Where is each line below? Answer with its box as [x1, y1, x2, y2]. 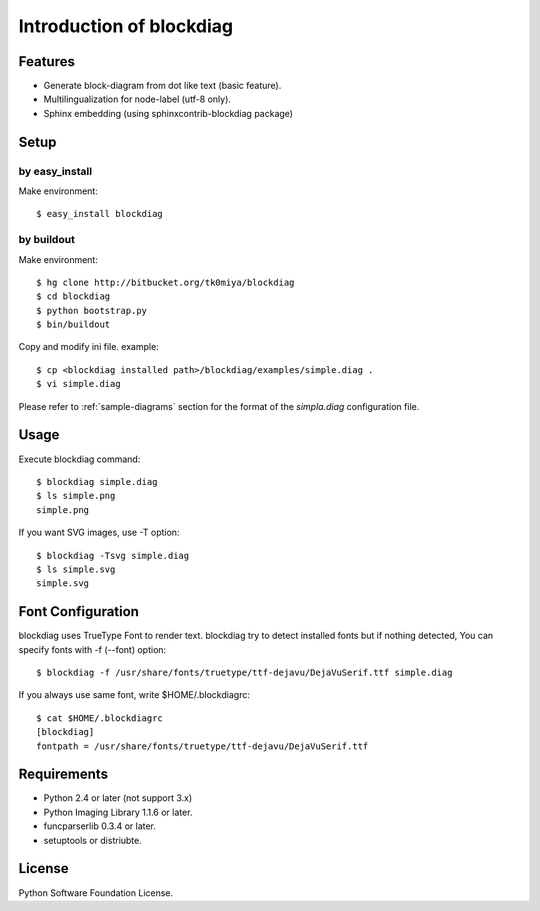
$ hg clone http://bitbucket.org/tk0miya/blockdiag [36, 276, 295, 288]
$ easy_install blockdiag [36, 208, 164, 220]
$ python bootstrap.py [36, 305, 148, 316]
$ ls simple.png [36, 490, 116, 502]
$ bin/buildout [36, 319, 111, 330]
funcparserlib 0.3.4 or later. [43, 820, 157, 832]
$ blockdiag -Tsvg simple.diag [36, 550, 190, 561]
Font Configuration [18, 603, 140, 620]
